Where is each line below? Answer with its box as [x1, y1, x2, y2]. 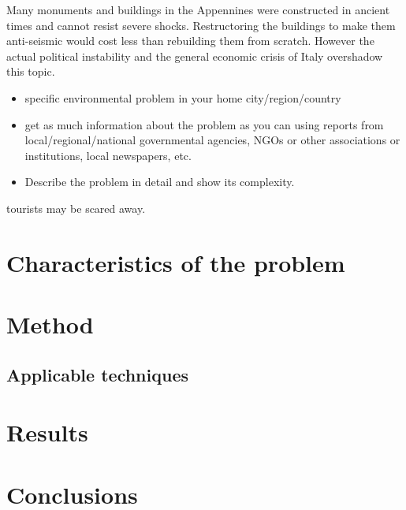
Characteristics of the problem [6, 246, 345, 278]
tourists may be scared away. [6, 199, 146, 216]
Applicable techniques [6, 362, 188, 386]
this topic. [6, 63, 55, 80]
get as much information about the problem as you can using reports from [24, 116, 384, 132]
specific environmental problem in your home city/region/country [24, 89, 341, 106]
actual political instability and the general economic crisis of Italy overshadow [6, 47, 383, 64]
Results [6, 416, 88, 449]
